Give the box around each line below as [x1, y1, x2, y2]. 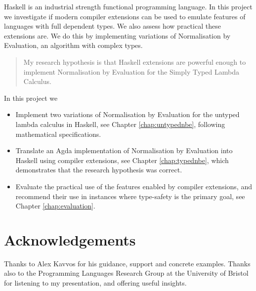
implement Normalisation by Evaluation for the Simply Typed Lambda [23, 66, 239, 77]
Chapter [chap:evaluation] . [15, 201, 95, 211]
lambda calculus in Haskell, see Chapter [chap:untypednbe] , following [15, 119, 225, 129]
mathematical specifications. [15, 128, 101, 139]
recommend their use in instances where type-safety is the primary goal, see [15, 191, 245, 201]
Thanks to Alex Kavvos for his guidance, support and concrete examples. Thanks [4, 258, 251, 268]
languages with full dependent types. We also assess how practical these [4, 21, 221, 31]
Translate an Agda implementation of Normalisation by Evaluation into [15, 145, 233, 156]
